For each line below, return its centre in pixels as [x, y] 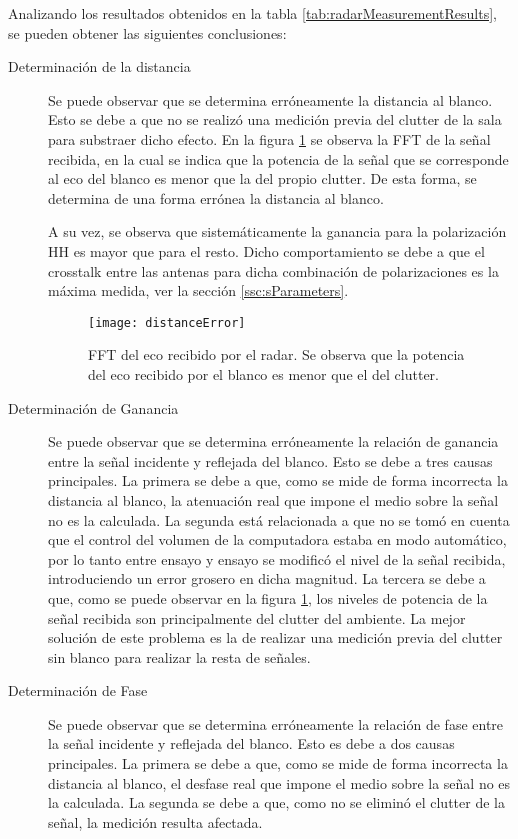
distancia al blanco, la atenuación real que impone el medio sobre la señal [273, 499]
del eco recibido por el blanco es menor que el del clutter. [263, 373]
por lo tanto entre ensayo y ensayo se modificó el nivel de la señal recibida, [277, 558]
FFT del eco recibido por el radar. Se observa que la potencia [276, 354]
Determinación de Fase [78, 690]
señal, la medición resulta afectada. [155, 821]
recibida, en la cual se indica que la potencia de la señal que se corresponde [278, 158]
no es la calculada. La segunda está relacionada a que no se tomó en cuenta [279, 519]
